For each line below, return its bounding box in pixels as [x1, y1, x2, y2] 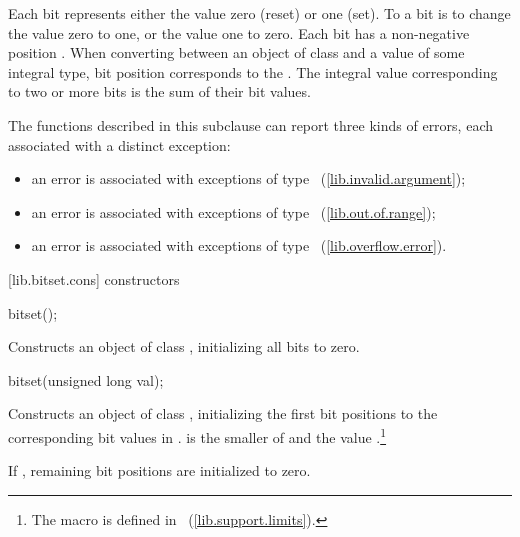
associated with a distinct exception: [8, 134, 231, 155]
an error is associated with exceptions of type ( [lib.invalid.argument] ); [31, 168, 466, 189]
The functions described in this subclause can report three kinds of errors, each [8, 114, 493, 135]
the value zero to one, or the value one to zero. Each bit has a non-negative [8, 22, 470, 43]
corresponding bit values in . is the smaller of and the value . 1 [8, 423, 387, 447]
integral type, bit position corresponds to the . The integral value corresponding [8, 61, 498, 82]
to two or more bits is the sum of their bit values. [8, 81, 311, 102]
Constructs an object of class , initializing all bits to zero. [8, 336, 360, 357]
